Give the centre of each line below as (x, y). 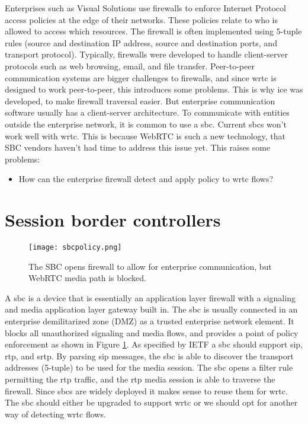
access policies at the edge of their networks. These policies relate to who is (142, 19)
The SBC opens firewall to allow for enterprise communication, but (150, 266)
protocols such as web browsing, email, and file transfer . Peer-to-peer (130, 66)
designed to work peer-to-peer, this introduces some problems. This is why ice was (154, 89)
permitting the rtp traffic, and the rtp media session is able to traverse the (140, 379)
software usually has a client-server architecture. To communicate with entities (147, 112)
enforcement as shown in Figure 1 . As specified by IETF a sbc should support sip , (154, 344)
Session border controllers (113, 220)
